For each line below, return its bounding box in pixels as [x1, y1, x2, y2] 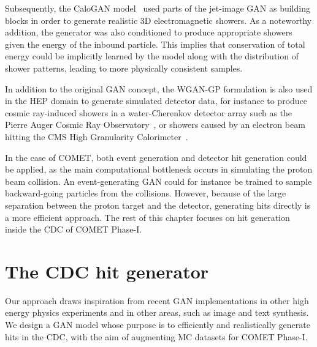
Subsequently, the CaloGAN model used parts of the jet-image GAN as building [5, 2, 310, 14]
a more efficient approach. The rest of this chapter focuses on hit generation [5, 211, 290, 223]
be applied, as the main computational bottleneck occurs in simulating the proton [5, 163, 313, 176]
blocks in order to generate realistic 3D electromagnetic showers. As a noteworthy [5, 13, 312, 26]
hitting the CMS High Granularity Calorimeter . [5, 130, 188, 143]
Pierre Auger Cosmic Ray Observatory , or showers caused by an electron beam [5, 118, 305, 131]
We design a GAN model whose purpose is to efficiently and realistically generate [5, 318, 310, 330]
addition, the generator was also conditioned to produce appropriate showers [5, 26, 292, 39]
